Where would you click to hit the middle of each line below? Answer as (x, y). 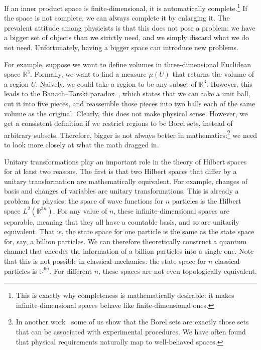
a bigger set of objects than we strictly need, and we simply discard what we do (127, 37)
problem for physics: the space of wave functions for (84, 201)
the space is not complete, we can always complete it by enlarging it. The (117, 18)
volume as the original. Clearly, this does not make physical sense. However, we (126, 113)
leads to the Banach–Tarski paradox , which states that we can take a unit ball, (127, 94)
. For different (71, 271)
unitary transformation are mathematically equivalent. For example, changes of (126, 181)
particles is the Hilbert (207, 201)
